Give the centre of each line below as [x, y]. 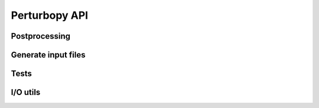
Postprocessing [41, 36]
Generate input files [48, 55]
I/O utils [26, 92]
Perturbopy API [50, 15]
